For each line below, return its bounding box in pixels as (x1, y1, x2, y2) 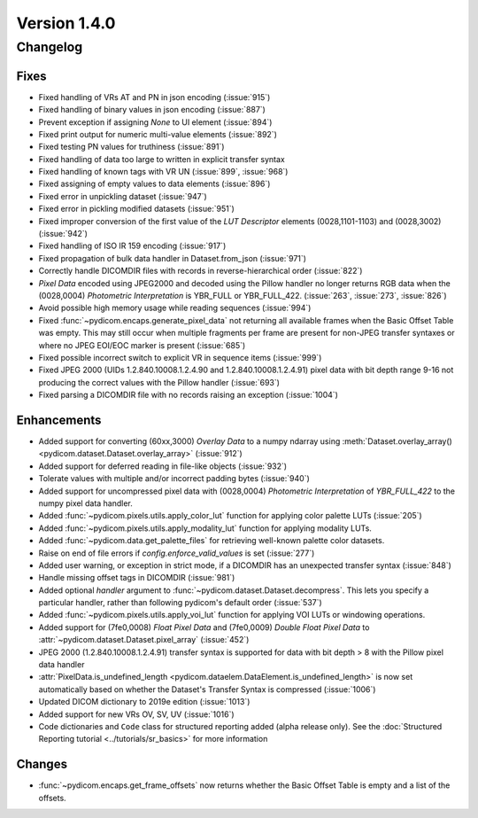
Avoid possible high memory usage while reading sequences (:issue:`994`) (38, 302, 312, 314)
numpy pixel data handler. (38, 497, 133, 509)
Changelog (16, 39, 83, 55)
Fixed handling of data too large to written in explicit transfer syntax (38, 153, 285, 164)
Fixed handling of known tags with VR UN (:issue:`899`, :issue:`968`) (38, 167, 289, 177)
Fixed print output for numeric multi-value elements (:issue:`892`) (38, 129, 278, 139)
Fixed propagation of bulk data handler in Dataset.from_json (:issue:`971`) (38, 253, 307, 263)
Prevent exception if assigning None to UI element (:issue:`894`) (38, 116, 273, 128)
